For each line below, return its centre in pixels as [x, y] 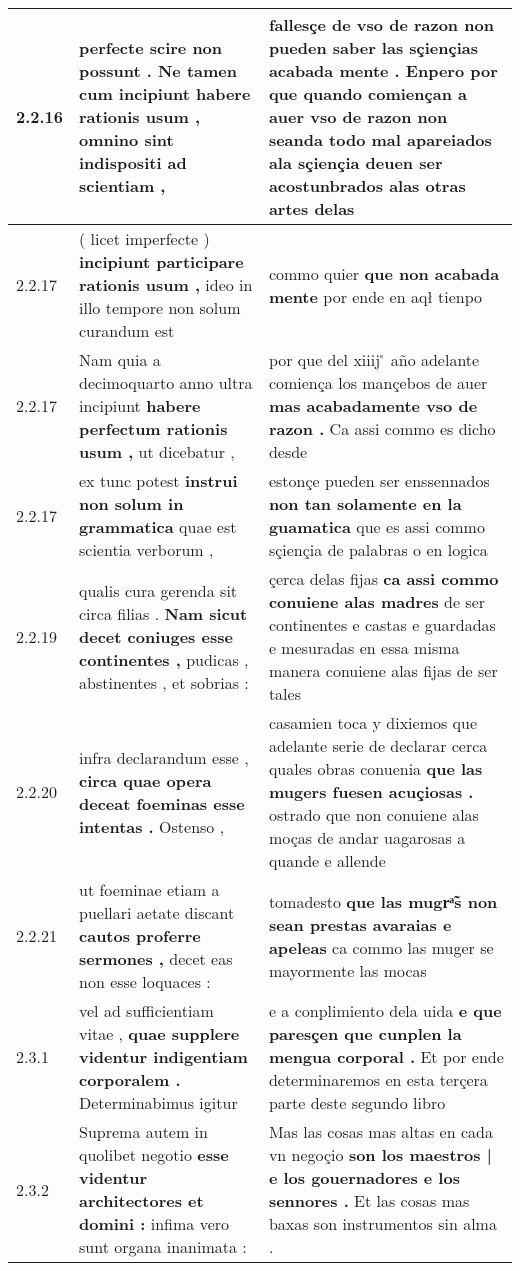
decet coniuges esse [156, 636]
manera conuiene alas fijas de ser [383, 670]
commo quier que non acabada [384, 273]
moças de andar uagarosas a [367, 837]
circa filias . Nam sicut [163, 613]
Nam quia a [120, 359]
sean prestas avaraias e [360, 924]
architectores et [141, 1200]
